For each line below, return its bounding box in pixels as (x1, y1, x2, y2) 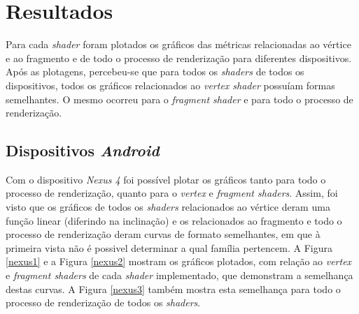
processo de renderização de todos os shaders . (6, 295, 201, 310)
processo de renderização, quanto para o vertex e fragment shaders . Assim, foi (6, 186, 338, 200)
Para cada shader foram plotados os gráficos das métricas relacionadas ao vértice (6, 37, 351, 52)
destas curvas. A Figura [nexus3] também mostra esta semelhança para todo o (6, 281, 341, 296)
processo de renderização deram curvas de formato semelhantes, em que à (6, 227, 321, 241)
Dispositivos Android (6, 140, 160, 161)
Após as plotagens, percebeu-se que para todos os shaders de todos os (6, 64, 304, 79)
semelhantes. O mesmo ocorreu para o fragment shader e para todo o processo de (6, 91, 353, 106)
